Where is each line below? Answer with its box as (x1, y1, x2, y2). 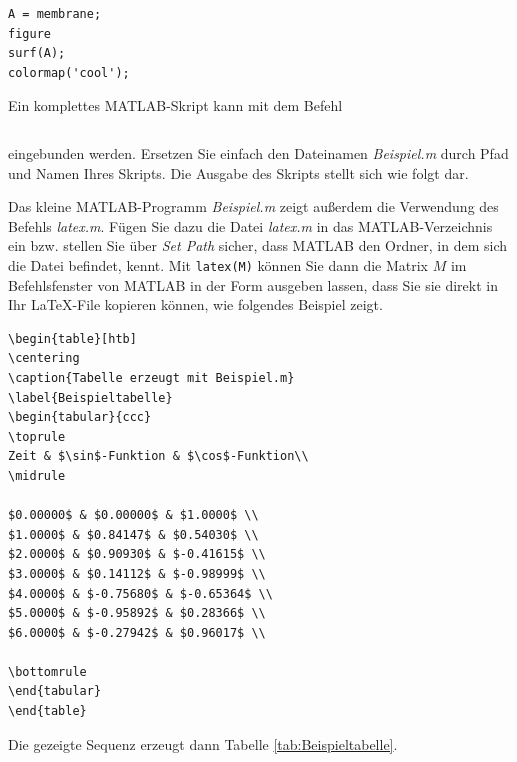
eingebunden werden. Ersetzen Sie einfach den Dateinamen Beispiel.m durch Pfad (8, 142, 509, 163)
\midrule (8, 468, 66, 483)
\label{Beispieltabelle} (8, 390, 173, 405)
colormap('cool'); (8, 65, 130, 80)
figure (8, 26, 51, 41)
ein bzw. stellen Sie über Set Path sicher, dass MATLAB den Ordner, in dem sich (8, 235, 508, 256)
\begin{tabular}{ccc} (8, 410, 152, 425)
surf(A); (8, 46, 66, 61)
